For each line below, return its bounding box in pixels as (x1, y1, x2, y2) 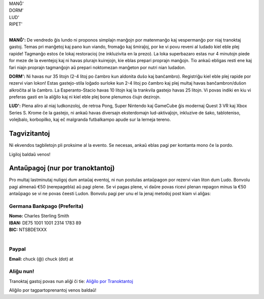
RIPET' (9, 21, 23, 27)
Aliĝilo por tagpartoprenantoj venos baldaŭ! (9, 287, 97, 293)
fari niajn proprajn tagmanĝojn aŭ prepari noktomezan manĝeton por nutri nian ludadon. (9, 64, 186, 70)
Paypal (9, 246, 26, 253)
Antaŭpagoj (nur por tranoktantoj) (9, 164, 115, 172)
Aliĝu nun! (9, 268, 34, 275)
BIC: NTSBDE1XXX (9, 227, 47, 232)
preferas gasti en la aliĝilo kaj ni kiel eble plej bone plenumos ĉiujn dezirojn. (9, 94, 161, 100)
